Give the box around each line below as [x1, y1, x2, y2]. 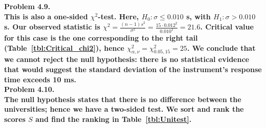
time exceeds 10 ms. [4, 74, 77, 84]
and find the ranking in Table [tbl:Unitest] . [35, 113, 192, 124]
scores [4, 113, 26, 124]
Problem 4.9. [4, 1, 51, 11]
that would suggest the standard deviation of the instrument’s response [4, 63, 262, 74]
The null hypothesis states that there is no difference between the [4, 93, 241, 104]
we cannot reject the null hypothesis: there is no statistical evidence [4, 54, 249, 65]
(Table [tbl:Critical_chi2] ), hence [4, 42, 124, 53]
